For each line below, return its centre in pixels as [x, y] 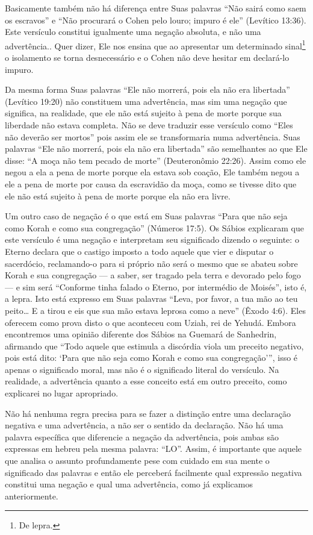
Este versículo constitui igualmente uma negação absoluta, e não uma [133, 32]
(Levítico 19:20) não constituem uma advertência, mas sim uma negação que [146, 101]
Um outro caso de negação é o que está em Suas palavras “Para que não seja [146, 216]
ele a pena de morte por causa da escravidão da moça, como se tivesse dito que [151, 183]
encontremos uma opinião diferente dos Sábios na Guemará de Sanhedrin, [141, 334]
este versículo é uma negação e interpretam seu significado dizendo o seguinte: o [152, 239]
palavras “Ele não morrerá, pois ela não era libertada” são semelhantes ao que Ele [156, 149]
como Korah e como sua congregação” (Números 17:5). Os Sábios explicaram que [155, 227]
